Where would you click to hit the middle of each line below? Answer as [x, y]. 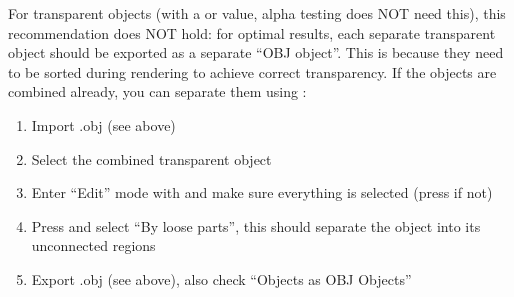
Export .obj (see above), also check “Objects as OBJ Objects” [221, 278]
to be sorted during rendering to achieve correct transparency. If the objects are [252, 71]
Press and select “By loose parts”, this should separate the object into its [256, 225]
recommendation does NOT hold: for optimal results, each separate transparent [252, 32]
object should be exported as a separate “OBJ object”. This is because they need [256, 52]
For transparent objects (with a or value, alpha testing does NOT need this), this [257, 13]
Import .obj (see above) [103, 124]
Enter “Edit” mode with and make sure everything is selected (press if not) [262, 192]
